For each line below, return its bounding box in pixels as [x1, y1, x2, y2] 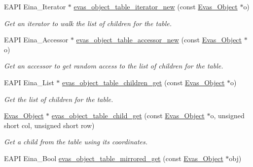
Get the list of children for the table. [4, 94, 113, 104]
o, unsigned [210, 110, 245, 121]
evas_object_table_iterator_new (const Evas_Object [73, 1, 238, 11]
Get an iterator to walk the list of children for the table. [4, 18, 172, 28]
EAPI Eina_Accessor [4, 34, 69, 45]
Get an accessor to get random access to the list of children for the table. [4, 61, 223, 71]
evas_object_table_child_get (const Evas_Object [51, 110, 205, 121]
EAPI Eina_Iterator [4, 1, 66, 11]
